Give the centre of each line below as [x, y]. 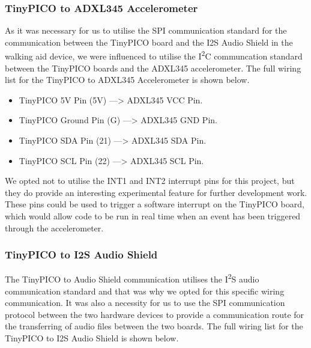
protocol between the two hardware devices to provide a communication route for [155, 314]
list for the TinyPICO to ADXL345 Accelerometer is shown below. [127, 80]
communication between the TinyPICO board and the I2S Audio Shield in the [149, 42]
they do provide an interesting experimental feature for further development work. [156, 192]
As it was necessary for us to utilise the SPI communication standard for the [146, 30]
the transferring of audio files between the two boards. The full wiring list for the [154, 326]
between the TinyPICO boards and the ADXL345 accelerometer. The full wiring [153, 68]
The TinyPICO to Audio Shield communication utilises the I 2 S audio [132, 278]
